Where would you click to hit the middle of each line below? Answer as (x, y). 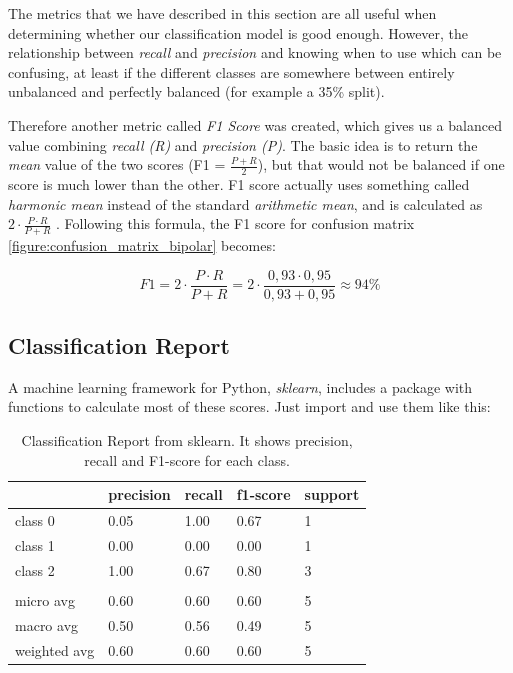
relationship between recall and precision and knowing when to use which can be (255, 52)
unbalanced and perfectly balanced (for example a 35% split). (196, 91)
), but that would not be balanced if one (381, 164)
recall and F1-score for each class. (187, 459)
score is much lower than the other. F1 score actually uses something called (239, 183)
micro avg (45, 599)
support (332, 494)
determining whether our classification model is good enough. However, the (238, 32)
